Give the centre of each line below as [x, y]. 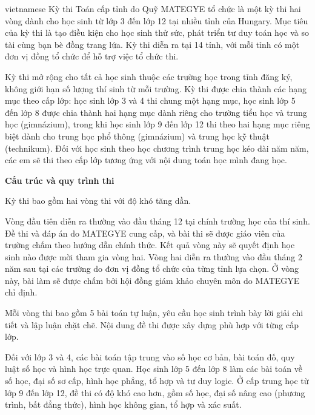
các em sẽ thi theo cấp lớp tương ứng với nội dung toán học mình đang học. [146, 160]
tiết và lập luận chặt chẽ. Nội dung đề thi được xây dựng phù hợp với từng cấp [152, 324]
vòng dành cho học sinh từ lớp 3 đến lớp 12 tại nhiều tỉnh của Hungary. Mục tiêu [157, 20]
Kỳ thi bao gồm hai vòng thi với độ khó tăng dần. [98, 201]
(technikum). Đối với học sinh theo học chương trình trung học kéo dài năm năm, [157, 148]
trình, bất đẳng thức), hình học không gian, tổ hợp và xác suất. [123, 404]
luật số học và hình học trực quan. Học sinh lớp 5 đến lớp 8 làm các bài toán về [154, 369]
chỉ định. [21, 292]
